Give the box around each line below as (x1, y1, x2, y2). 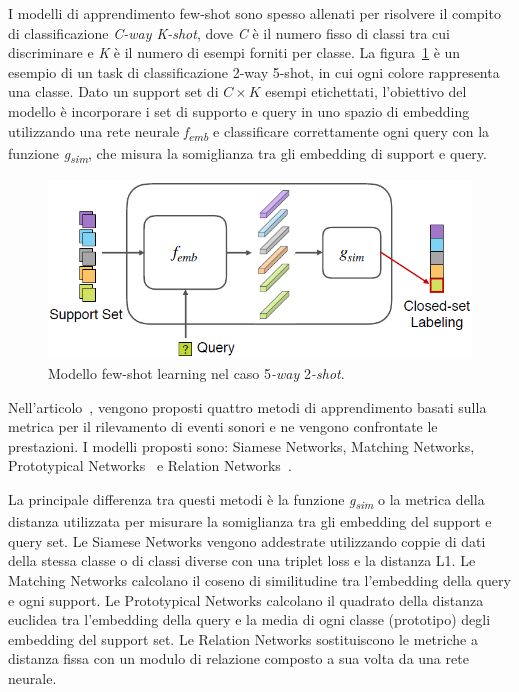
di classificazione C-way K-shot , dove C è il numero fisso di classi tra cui (8, 22, 450, 43)
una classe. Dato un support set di (8, 81, 219, 102)
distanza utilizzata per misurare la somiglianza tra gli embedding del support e (8, 511, 492, 532)
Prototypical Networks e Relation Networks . (8, 455, 292, 476)
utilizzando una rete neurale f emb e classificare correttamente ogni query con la (8, 120, 490, 144)
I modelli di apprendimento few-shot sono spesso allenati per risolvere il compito (8, 3, 501, 23)
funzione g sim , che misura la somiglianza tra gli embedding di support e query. (8, 142, 487, 166)
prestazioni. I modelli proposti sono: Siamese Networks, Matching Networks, (8, 435, 475, 456)
